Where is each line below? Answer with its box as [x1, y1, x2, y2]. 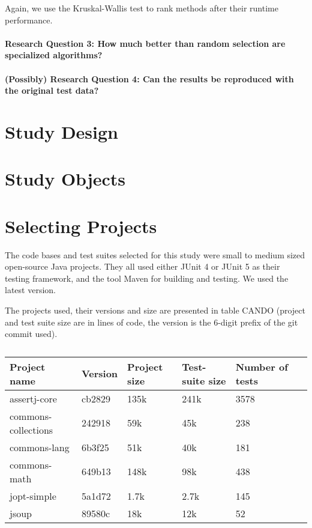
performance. [5, 13, 53, 26]
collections [10, 422, 53, 437]
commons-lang [10, 440, 70, 454]
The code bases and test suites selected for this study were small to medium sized [5, 248, 305, 261]
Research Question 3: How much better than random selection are [5, 37, 286, 49]
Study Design [5, 119, 119, 144]
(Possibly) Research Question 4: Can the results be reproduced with [5, 72, 294, 85]
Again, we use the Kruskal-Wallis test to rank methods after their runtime [5, 2, 278, 14]
